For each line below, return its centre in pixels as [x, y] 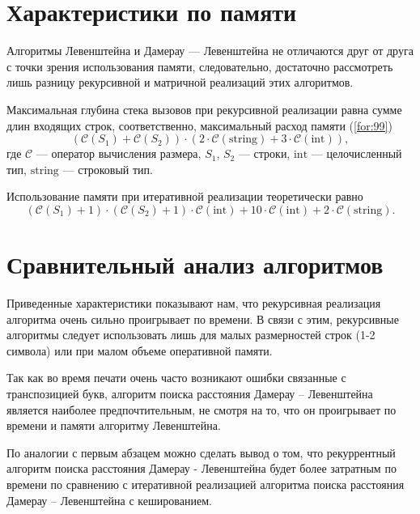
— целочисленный [356, 153]
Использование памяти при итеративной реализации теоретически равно [185, 196]
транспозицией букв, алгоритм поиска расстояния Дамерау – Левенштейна [190, 393]
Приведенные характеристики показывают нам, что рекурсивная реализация [194, 303]
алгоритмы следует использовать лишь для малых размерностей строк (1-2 [191, 335]
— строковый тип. [108, 169]
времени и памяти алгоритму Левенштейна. [114, 425]
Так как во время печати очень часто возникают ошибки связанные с [176, 378]
